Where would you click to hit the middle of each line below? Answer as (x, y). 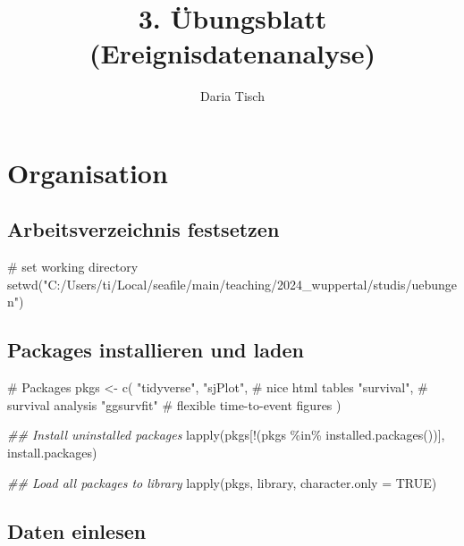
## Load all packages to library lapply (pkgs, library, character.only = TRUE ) (222, 482)
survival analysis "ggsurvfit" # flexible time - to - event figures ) (174, 404)
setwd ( (25, 284)
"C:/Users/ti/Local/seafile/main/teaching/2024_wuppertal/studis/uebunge (250, 284)
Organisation (88, 172)
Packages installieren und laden (156, 350)
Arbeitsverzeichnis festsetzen (143, 229)
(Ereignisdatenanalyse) (232, 53)
